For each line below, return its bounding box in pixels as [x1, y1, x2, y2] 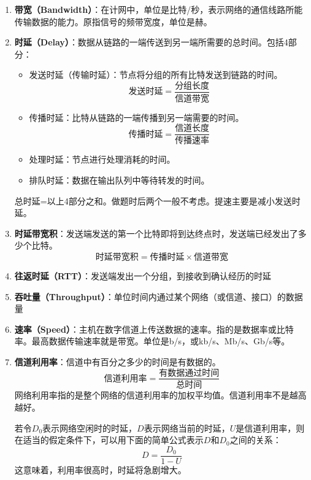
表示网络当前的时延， [144, 421, 230, 434]
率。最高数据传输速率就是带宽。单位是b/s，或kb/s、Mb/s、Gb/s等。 [14, 335, 290, 347]
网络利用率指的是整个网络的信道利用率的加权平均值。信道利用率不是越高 [14, 389, 307, 401]
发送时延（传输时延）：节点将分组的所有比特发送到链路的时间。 [29, 68, 283, 81]
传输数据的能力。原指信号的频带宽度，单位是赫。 [14, 15, 212, 28]
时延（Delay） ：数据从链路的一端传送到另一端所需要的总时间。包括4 [14, 36, 288, 48]
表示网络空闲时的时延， [42, 421, 137, 434]
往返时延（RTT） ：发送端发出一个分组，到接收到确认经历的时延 [14, 269, 271, 282]
